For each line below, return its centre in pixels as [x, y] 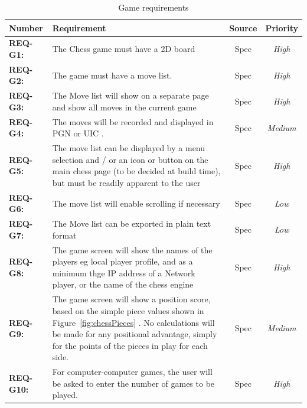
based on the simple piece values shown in [128, 310]
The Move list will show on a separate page [130, 95]
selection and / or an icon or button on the [130, 159]
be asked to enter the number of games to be [133, 383]
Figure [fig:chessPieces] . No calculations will [133, 322]
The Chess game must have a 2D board [124, 49]
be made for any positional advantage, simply [135, 334]
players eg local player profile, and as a [123, 261]
